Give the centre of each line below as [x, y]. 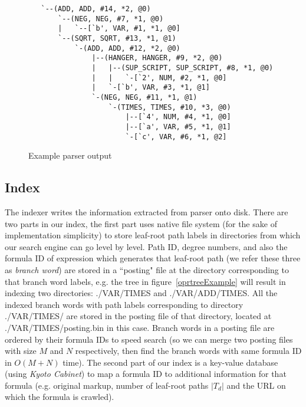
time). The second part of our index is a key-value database [170, 362]
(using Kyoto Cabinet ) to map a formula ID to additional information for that [146, 374]
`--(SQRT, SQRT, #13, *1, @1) [117, 38]
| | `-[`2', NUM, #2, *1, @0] [159, 78]
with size [21, 351]
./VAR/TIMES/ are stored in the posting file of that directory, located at [138, 316]
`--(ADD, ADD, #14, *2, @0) [96, 9]
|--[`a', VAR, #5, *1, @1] [178, 127]
